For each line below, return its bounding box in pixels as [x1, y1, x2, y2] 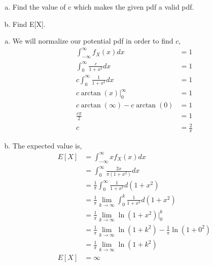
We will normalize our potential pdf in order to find [12, 35, 173, 46]
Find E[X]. [12, 18, 46, 29]
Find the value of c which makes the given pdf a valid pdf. [12, 2, 194, 12]
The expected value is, [12, 140, 82, 150]
